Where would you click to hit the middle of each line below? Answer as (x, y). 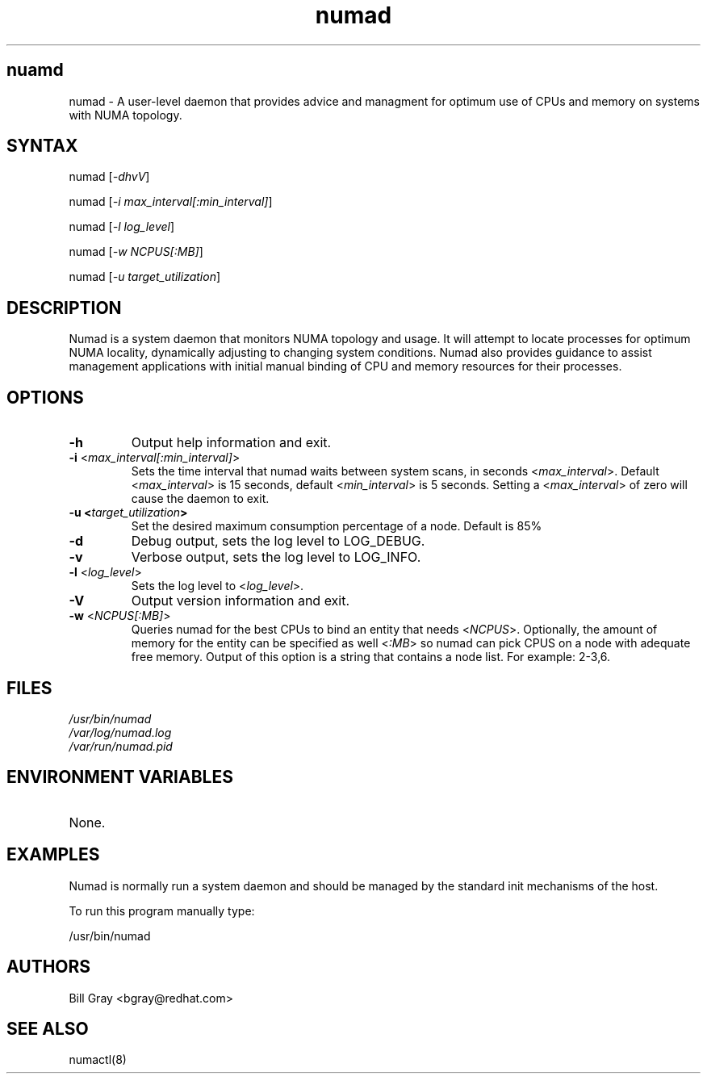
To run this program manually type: (162, 910)
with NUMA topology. (126, 115)
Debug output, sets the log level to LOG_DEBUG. (278, 541)
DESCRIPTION (64, 308)
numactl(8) (98, 1060)
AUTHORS (49, 967)
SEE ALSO (48, 1028)
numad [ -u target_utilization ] (145, 277)
